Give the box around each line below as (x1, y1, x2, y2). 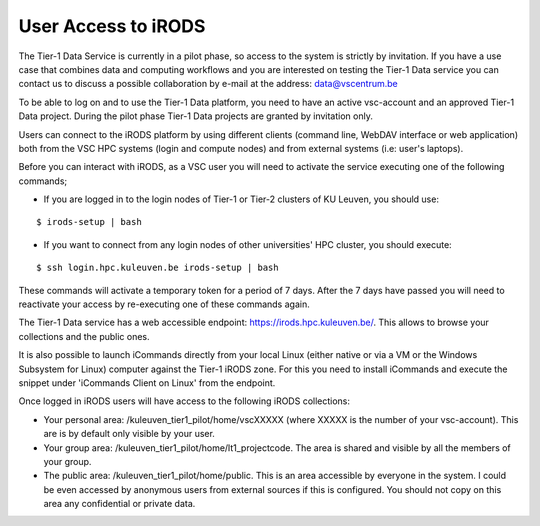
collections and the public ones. (18, 330, 150, 342)
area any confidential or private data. (43, 498, 196, 510)
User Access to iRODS (18, 15, 206, 37)
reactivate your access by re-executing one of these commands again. (18, 298, 310, 310)
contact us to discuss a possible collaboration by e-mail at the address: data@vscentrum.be (18, 78, 399, 90)
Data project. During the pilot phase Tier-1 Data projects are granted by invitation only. (18, 110, 374, 122)
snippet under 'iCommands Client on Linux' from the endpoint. (18, 376, 276, 389)
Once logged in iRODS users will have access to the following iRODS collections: (18, 395, 350, 407)
